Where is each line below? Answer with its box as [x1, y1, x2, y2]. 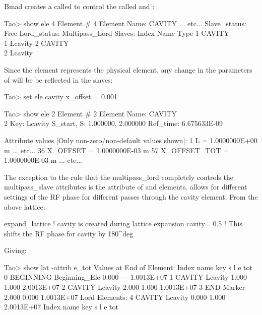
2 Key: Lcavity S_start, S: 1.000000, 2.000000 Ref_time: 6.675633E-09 [4, 118, 223, 129]
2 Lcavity [4, 47, 33, 58]
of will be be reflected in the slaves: [4, 74, 113, 85]
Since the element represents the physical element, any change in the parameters [4, 64, 252, 75]
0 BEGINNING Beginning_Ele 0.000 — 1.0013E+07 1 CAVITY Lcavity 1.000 [4, 272, 247, 282]
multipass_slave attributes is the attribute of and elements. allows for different [4, 181, 247, 192]
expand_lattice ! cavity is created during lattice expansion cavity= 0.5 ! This [4, 218, 242, 229]
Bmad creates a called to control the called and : [4, 1, 155, 11]
